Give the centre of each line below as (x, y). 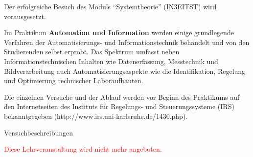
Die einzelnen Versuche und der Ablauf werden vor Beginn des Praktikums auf (122, 97)
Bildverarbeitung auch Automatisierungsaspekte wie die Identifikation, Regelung (125, 71)
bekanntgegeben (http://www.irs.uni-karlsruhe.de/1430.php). (96, 116)
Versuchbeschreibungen (39, 132)
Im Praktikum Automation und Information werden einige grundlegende (119, 33)
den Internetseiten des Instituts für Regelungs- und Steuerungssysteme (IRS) (119, 106)
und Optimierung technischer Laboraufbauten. (74, 80)
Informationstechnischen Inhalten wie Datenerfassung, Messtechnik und (111, 61)
